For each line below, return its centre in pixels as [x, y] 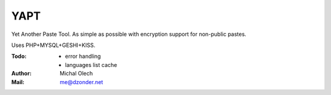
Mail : [18, 82]
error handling [83, 56]
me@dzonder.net [82, 82]
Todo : [19, 56]
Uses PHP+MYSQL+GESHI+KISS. [53, 45]
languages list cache [91, 65]
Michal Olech [76, 74]
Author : [21, 74]
